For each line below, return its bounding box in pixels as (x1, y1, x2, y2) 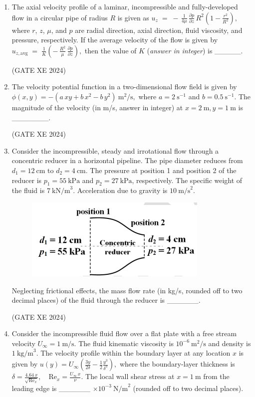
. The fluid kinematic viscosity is (74, 338, 174, 348)
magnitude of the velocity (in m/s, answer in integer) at (11, 102, 183, 112)
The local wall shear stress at (85, 371, 175, 382)
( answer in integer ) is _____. (147, 45, 243, 55)
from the (203, 371, 230, 382)
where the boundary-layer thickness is (119, 359, 235, 369)
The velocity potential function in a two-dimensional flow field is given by (11, 81, 237, 92)
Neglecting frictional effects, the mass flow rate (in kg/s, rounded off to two (11, 285, 243, 295)
